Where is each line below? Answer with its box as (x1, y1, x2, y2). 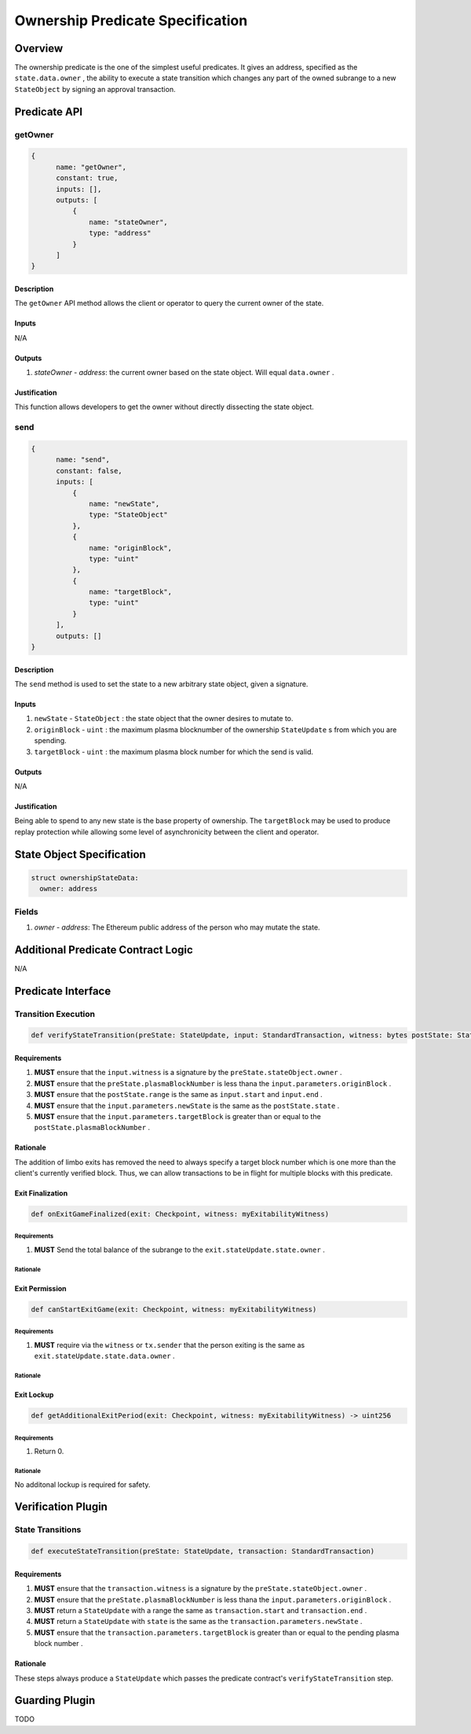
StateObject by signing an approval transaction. (14, 84, 176, 94)
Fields (14, 906, 38, 917)
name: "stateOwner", (89, 217, 168, 226)
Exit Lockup (14, 1390, 54, 1400)
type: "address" (89, 229, 152, 237)
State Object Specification (14, 848, 147, 861)
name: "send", (56, 455, 110, 464)
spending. (34, 736, 67, 746)
